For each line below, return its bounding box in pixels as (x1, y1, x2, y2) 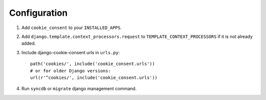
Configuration (9, 7, 68, 18)
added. (21, 40, 36, 46)
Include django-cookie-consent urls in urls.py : (21, 49, 120, 55)
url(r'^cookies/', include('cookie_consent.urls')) (30, 74, 158, 80)
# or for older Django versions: (30, 68, 111, 73)
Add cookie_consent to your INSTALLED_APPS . (21, 25, 122, 31)
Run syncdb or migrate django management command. (21, 86, 137, 92)
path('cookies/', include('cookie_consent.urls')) (30, 61, 155, 67)
